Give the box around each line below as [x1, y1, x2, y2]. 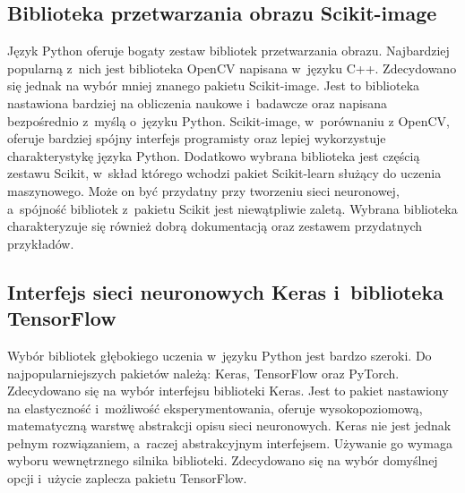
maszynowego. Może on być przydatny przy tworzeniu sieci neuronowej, [7, 181, 400, 200]
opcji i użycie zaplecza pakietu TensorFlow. [7, 469, 247, 488]
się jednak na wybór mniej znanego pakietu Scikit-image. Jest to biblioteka [7, 76, 420, 95]
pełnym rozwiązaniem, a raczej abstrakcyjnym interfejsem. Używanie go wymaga [7, 433, 452, 452]
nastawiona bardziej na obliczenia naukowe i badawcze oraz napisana [7, 93, 388, 112]
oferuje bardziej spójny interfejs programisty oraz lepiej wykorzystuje [7, 129, 386, 148]
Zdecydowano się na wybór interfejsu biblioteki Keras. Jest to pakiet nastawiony [7, 381, 449, 400]
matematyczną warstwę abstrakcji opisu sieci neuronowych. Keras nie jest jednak [7, 416, 452, 435]
